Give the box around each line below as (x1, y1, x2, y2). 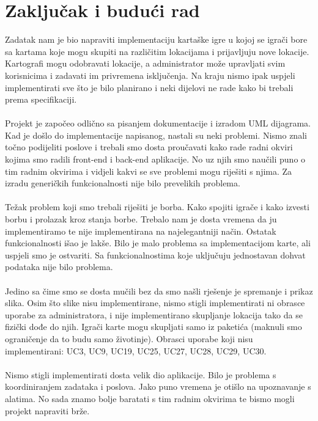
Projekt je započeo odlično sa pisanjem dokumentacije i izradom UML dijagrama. (5, 117, 311, 130)
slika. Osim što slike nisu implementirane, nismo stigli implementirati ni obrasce (5, 296, 305, 309)
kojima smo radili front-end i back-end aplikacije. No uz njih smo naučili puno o (5, 153, 306, 166)
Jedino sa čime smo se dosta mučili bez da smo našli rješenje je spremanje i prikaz (5, 284, 313, 297)
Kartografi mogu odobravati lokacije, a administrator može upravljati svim (5, 57, 286, 70)
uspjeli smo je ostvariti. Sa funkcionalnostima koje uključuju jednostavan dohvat (5, 248, 306, 261)
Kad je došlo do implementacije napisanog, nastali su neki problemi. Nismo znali (5, 128, 307, 141)
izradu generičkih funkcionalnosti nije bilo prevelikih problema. (5, 177, 240, 189)
